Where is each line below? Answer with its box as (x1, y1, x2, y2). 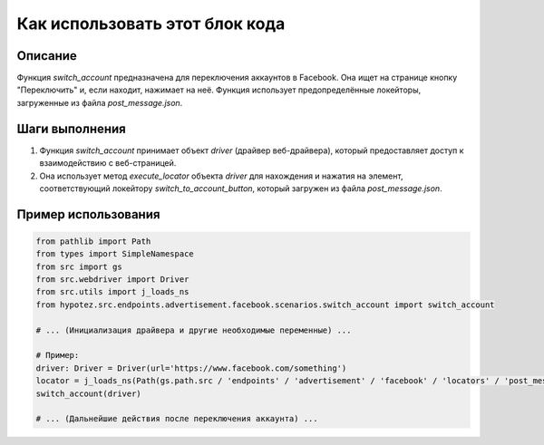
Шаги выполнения (16, 121, 126, 136)
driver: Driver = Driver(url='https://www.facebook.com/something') (35, 363, 347, 373)
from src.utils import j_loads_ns (35, 286, 189, 297)
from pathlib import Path (35, 236, 151, 247)
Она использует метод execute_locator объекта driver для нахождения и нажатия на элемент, (39, 170, 403, 181)
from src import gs (35, 261, 122, 272)
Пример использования (16, 207, 160, 222)
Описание (16, 48, 77, 63)
